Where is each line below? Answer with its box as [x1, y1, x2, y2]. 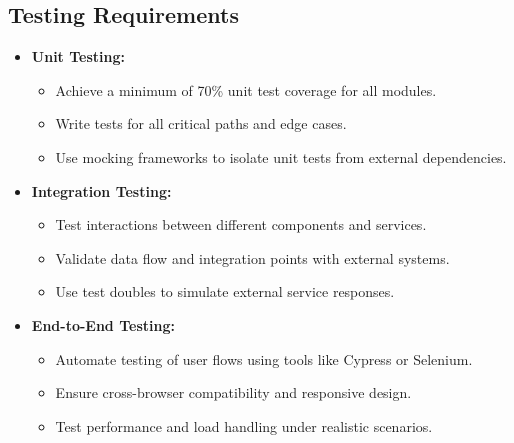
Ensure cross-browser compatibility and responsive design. [55, 382, 412, 403]
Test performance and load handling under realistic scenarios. [55, 415, 433, 436]
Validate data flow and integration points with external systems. [55, 247, 450, 268]
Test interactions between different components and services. [55, 214, 427, 235]
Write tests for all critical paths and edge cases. [55, 113, 347, 134]
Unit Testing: [31, 46, 125, 67]
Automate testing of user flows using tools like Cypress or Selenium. [55, 348, 473, 369]
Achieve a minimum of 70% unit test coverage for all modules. [55, 79, 437, 100]
